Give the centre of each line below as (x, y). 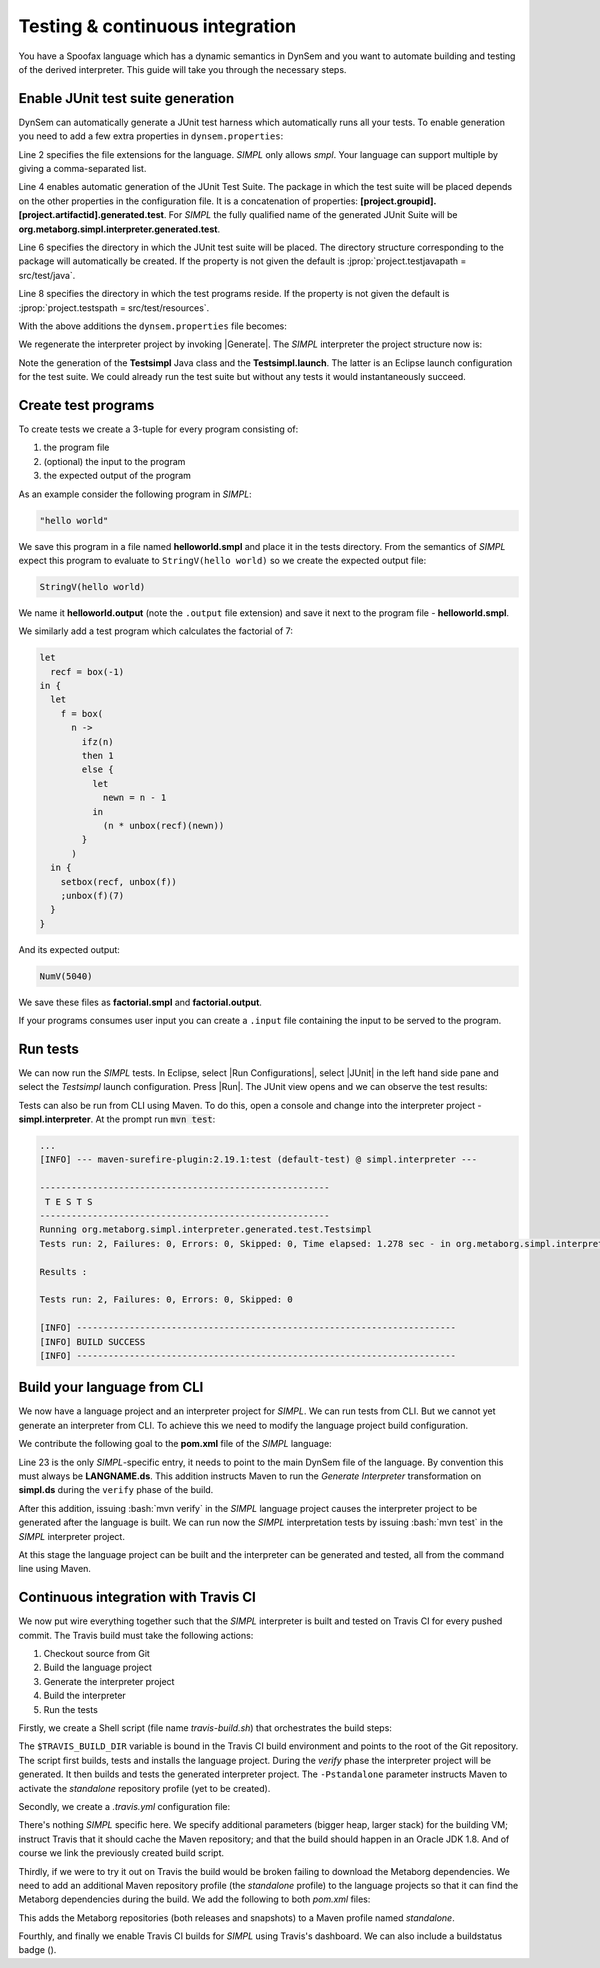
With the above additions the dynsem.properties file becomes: (152, 326)
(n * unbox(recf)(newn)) (163, 825)
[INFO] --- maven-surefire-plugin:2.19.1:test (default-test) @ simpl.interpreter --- (258, 1159)
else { (97, 769)
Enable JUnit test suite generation (126, 98)
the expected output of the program (117, 476)
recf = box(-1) (87, 671)
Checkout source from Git (96, 1654)
